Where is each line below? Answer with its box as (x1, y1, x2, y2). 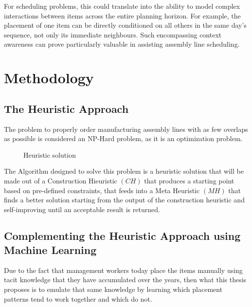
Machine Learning (4, 242, 97, 257)
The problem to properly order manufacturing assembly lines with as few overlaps (4, 124, 248, 134)
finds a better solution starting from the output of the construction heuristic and (4, 195, 245, 205)
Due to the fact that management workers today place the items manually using (4, 265, 243, 275)
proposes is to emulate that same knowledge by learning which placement (4, 284, 223, 294)
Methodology (4, 68, 94, 88)
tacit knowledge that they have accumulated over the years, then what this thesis (4, 274, 247, 285)
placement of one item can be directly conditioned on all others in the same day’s (4, 20, 247, 30)
